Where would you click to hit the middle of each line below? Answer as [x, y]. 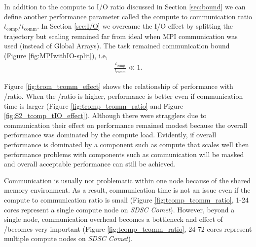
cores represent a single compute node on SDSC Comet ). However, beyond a [119, 209]
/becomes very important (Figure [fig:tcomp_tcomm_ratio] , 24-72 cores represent [128, 228]
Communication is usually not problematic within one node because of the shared [128, 180]
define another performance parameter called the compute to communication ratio [128, 16]
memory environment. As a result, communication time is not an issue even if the [127, 190]
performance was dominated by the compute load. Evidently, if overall [110, 135]
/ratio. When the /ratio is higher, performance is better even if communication [124, 96]
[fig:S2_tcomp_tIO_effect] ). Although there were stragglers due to [105, 115]
